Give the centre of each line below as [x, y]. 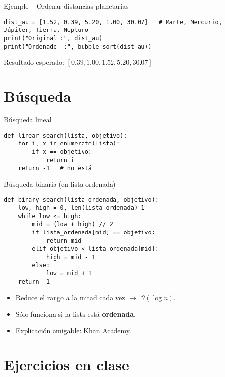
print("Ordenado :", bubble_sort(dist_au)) [78, 46]
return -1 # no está [55, 168]
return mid [64, 241]
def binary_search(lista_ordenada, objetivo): [81, 200]
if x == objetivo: [62, 152]
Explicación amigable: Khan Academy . [73, 330]
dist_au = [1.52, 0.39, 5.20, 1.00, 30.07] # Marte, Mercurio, [113, 22]
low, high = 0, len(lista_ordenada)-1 [81, 208]
